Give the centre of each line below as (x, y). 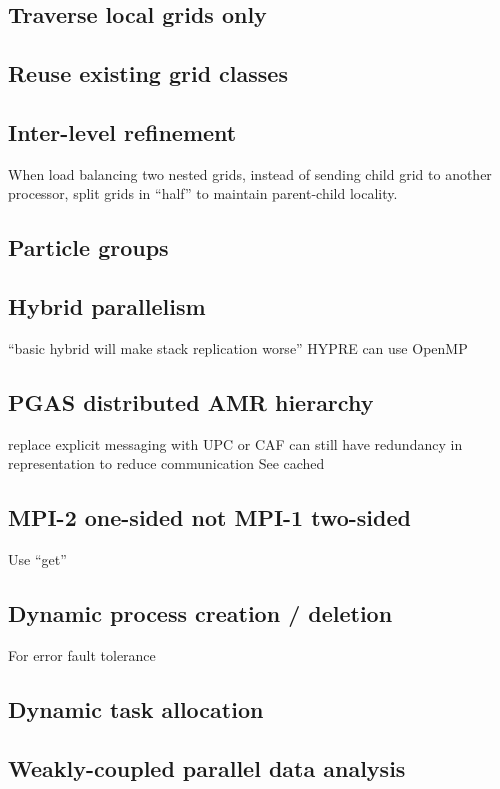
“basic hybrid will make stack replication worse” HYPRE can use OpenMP (238, 347)
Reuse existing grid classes (148, 73)
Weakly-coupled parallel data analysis (207, 767)
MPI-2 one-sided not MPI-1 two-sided (209, 517)
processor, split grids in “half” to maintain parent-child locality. (203, 193)
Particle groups (88, 247)
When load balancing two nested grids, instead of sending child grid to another (250, 173)
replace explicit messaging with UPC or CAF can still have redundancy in (235, 443)
